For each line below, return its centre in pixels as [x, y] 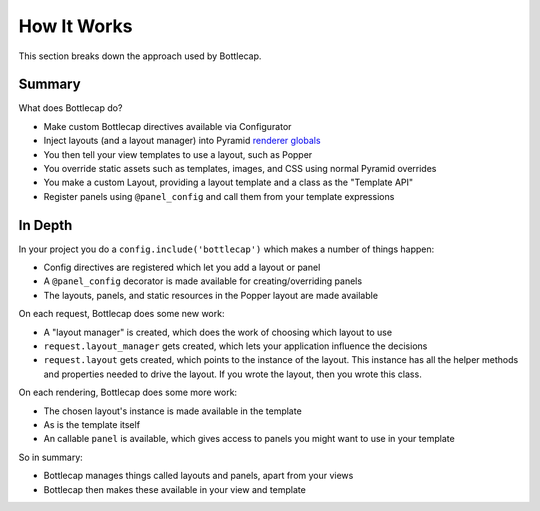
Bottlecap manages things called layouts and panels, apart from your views [198, 476]
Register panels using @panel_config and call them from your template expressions [219, 196]
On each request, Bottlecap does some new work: [121, 314]
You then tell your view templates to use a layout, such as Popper [178, 154]
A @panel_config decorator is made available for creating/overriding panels [203, 281]
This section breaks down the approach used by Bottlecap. [140, 56]
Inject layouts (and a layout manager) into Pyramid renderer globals [182, 141]
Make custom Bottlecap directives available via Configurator [167, 126]
